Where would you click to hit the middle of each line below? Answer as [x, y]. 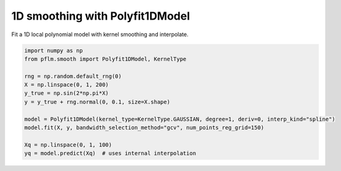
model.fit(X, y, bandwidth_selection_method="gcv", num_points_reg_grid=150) [144, 128]
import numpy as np [53, 50]
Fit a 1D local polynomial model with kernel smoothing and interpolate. [100, 34]
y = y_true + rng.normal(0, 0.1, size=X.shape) [97, 102]
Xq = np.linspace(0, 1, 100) [68, 145]
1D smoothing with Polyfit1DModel [101, 16]
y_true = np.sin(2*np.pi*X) [66, 93]
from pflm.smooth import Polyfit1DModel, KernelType [105, 59]
